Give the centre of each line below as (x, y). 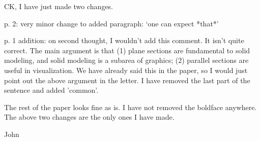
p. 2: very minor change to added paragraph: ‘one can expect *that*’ (111, 23)
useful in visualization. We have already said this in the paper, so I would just (126, 70)
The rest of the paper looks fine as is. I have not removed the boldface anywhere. (131, 107)
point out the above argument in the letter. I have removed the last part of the (127, 80)
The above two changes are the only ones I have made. (89, 117)
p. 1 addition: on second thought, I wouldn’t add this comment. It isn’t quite (124, 40)
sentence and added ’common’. (51, 90)
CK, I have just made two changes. (59, 6)
